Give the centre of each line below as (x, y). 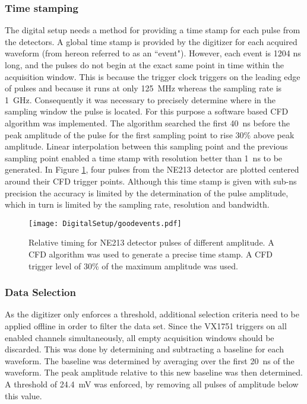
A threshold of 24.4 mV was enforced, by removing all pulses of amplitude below (152, 384)
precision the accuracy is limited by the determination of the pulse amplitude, (147, 193)
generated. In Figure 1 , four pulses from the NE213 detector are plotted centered (152, 169)
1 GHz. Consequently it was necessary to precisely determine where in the (140, 99)
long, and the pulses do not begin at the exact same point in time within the (145, 65)
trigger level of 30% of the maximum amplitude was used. (133, 265)
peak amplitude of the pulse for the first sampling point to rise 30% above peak (150, 134)
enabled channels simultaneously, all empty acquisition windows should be (140, 337)
